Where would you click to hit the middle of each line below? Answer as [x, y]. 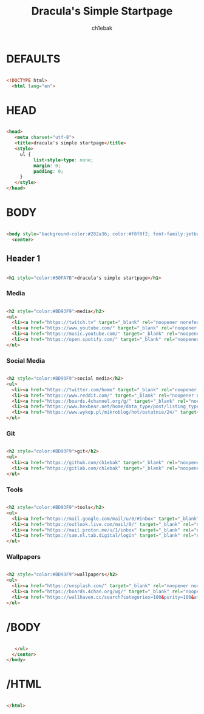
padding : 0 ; [48, 171]
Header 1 [23, 259]
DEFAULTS [33, 59]
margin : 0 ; [47, 166]
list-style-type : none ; [63, 160]
